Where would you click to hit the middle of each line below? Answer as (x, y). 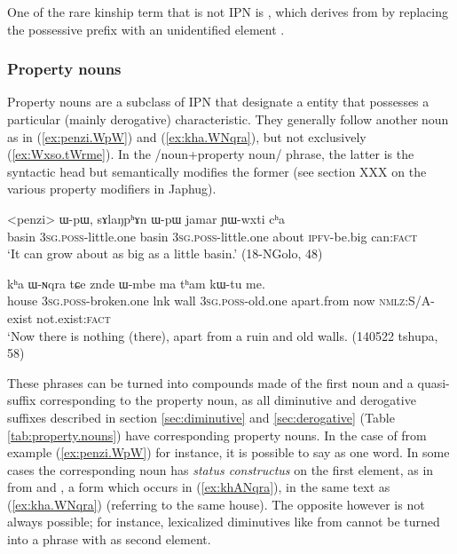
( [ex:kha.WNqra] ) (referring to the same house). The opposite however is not (216, 504)
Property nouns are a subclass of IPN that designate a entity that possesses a (218, 102)
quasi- (433, 382)
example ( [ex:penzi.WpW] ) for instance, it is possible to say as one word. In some (228, 452)
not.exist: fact (74, 317)
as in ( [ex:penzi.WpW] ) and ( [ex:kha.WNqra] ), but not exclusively (187, 136)
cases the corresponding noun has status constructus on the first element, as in (221, 469)
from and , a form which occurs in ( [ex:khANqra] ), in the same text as (199, 487)
